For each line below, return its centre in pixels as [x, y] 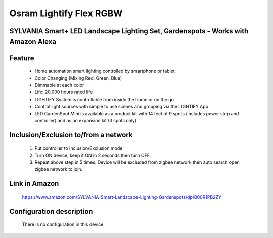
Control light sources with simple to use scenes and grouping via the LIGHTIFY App [122, 107]
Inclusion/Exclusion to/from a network [71, 135]
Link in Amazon [34, 184]
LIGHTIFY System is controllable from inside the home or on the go [104, 99]
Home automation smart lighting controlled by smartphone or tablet [105, 71]
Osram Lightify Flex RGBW [66, 13]
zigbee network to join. [59, 169]
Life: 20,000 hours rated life [64, 92]
